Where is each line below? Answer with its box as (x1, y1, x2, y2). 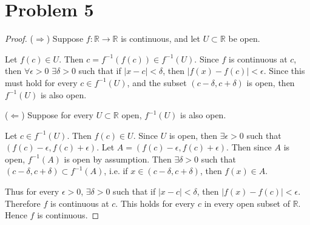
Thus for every (5, 185, 59, 198)
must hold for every (5, 76, 78, 89)
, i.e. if (104, 164, 128, 177)
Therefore (5, 196, 41, 209)
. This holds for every (115, 196, 195, 209)
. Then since (226, 141, 272, 153)
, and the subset (127, 76, 187, 89)
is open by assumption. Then (64, 152, 172, 165)
